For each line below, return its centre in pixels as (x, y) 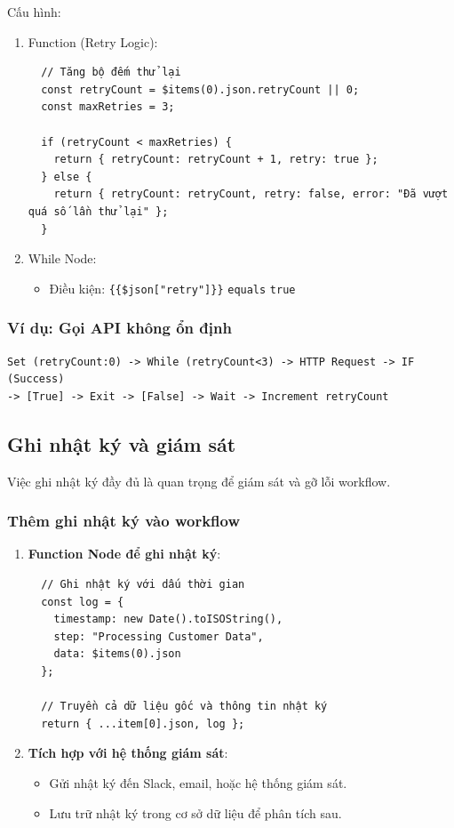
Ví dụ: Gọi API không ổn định (119, 328)
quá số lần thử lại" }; (98, 211)
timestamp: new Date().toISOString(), (168, 619)
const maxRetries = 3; (108, 107)
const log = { (83, 602)
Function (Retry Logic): (93, 41)
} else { (67, 177)
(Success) (36, 379)
